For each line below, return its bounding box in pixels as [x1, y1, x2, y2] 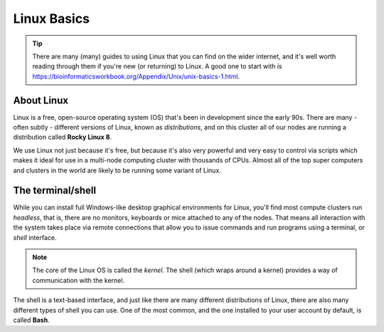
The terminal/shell [13, 185, 96, 197]
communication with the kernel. [32, 276, 124, 284]
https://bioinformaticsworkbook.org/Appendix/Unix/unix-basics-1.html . [32, 72, 240, 81]
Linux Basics [13, 11, 90, 26]
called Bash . [13, 316, 50, 324]
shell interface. [13, 233, 57, 242]
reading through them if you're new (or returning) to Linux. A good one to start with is [32, 62, 282, 71]
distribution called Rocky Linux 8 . [13, 133, 112, 142]
